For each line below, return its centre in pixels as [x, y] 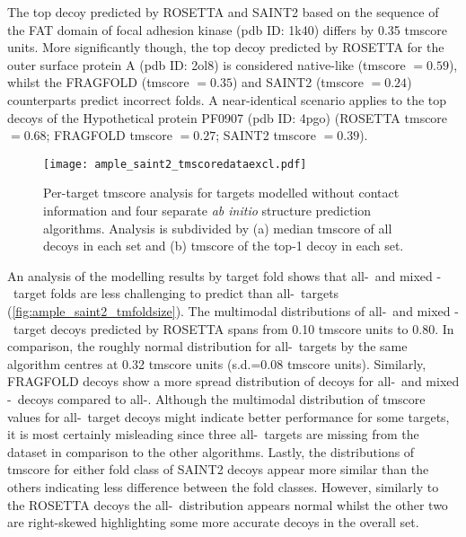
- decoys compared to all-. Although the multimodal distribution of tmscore [216, 398]
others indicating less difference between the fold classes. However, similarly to [223, 486]
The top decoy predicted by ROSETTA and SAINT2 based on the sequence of [223, 12]
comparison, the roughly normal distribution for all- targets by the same [207, 346]
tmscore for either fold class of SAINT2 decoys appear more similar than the [218, 469]
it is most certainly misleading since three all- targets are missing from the [213, 434]
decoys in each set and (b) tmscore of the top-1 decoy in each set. [224, 246]
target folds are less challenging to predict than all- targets [176, 293]
